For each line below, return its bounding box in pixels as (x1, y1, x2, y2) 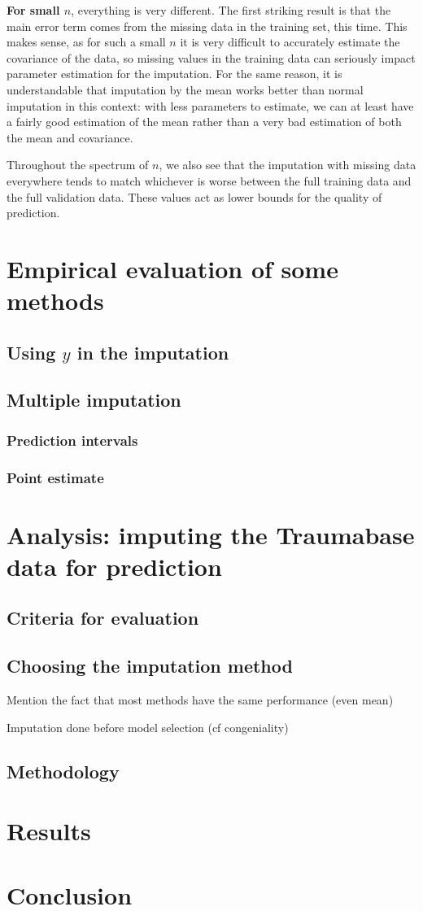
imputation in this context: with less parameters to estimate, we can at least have (7, 97, 414, 114)
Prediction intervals (7, 429, 138, 450)
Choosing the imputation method (7, 653, 293, 678)
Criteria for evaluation (7, 605, 199, 630)
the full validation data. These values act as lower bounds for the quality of (7, 188, 382, 205)
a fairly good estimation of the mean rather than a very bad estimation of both (7, 113, 402, 130)
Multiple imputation (7, 387, 181, 412)
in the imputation (76, 339, 229, 364)
